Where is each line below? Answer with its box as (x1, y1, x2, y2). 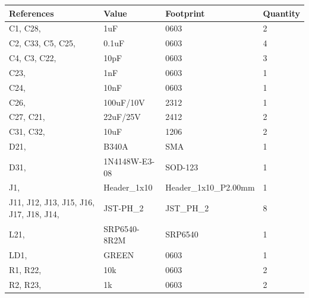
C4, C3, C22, (9, 52, 56, 64)
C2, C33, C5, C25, (9, 37, 75, 49)
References (9, 7, 54, 19)
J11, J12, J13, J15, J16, (9, 196, 95, 208)
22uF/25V (103, 110, 141, 123)
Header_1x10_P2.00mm (165, 181, 255, 194)
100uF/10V (103, 96, 145, 108)
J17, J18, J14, (9, 207, 59, 220)
